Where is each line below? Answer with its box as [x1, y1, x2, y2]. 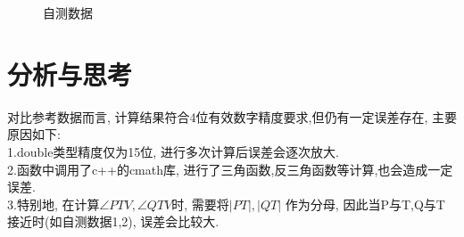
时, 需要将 [171, 194, 229, 213]
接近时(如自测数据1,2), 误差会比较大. [7, 212, 220, 231]
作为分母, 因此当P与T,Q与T [285, 194, 445, 213]
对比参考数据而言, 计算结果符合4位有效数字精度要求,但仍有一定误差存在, [7, 107, 428, 126]
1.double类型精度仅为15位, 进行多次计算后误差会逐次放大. [7, 142, 339, 160]
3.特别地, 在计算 [7, 194, 100, 213]
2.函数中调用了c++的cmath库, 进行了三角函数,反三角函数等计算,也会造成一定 [7, 159, 453, 178]
